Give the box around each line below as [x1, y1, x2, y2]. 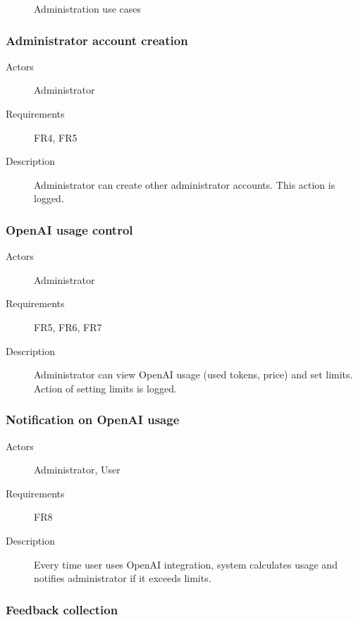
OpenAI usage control [6, 221, 133, 238]
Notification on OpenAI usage [6, 411, 180, 428]
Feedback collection [6, 600, 118, 618]
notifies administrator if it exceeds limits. [34, 571, 211, 585]
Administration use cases [34, 1, 141, 15]
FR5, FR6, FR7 [34, 319, 102, 334]
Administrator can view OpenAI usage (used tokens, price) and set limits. [34, 367, 353, 382]
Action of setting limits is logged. [34, 380, 177, 395]
